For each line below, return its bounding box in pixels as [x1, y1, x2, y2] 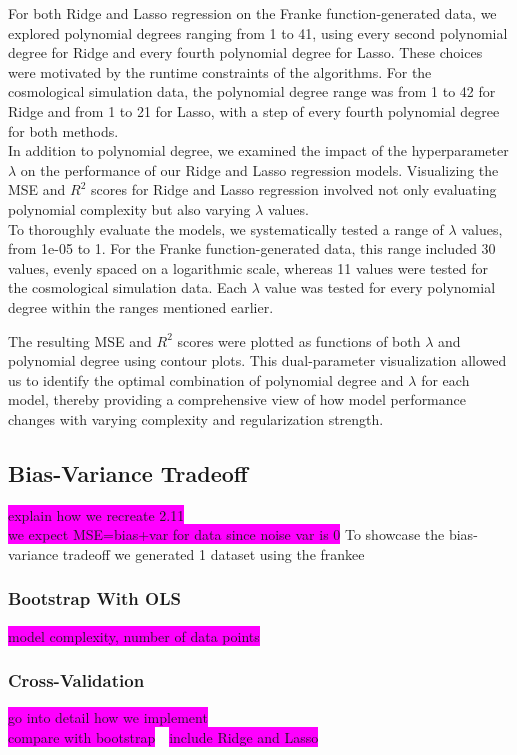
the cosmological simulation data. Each [8, 277, 248, 298]
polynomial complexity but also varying [8, 198, 251, 219]
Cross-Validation [8, 668, 145, 693]
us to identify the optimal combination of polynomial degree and [8, 369, 404, 390]
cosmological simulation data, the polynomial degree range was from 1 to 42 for [8, 81, 496, 102]
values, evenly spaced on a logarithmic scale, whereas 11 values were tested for [8, 257, 489, 278]
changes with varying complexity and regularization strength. [8, 408, 384, 429]
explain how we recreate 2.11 [8, 504, 185, 525]
